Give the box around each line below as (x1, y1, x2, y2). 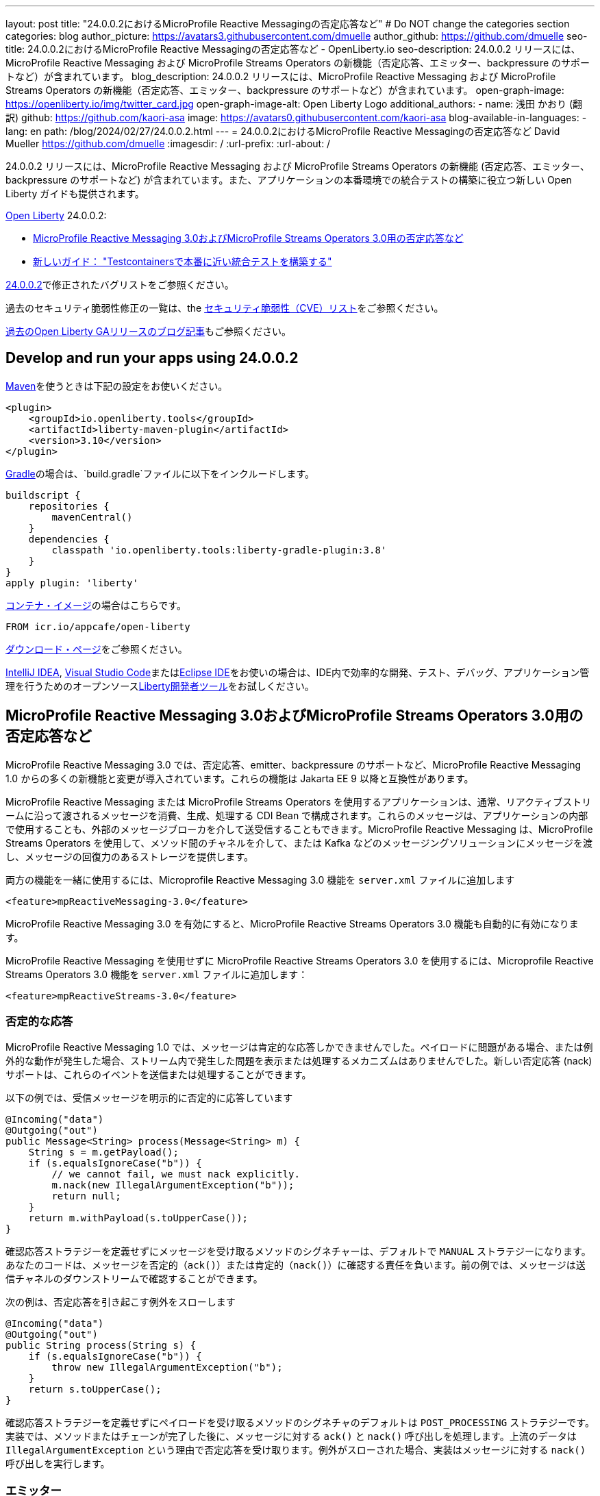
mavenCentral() (51, 511, 133, 523)
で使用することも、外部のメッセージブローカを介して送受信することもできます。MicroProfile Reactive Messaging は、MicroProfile (5, 823, 593, 835)
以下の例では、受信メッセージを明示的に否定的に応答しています (5, 1092, 293, 1104)
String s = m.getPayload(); (28, 1147, 179, 1158)
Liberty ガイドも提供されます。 (5, 188, 145, 199)
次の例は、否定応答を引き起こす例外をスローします (5, 1296, 236, 1308)
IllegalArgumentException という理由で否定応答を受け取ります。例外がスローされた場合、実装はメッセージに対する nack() (5, 1444, 586, 1456)
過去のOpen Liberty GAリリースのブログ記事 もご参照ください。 (5, 325, 291, 337)
